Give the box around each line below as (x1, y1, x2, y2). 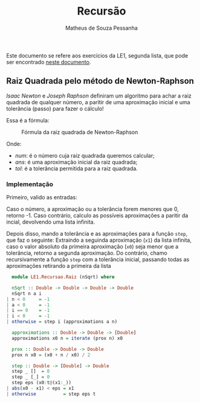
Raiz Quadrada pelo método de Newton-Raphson (6, 76, 195, 86)
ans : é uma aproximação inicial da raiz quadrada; (15, 158, 138, 165)
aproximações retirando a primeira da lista (6, 262, 112, 270)
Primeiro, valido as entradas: (6, 194, 77, 201)
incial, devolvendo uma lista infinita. (6, 218, 95, 225)
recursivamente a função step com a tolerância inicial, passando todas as (6, 256, 190, 263)
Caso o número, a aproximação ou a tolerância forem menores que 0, (6, 205, 179, 213)
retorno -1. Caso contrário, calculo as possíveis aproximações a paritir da (6, 212, 189, 219)
